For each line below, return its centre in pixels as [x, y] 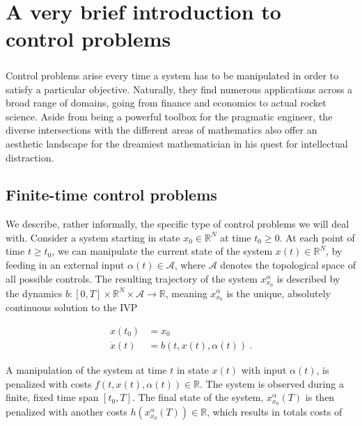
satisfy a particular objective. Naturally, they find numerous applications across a [179, 89]
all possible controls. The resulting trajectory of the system [132, 278]
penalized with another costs [66, 412]
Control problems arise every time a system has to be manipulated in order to [172, 75]
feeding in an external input [65, 265]
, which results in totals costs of [275, 412]
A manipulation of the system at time [86, 370]
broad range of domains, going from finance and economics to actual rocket [166, 103]
